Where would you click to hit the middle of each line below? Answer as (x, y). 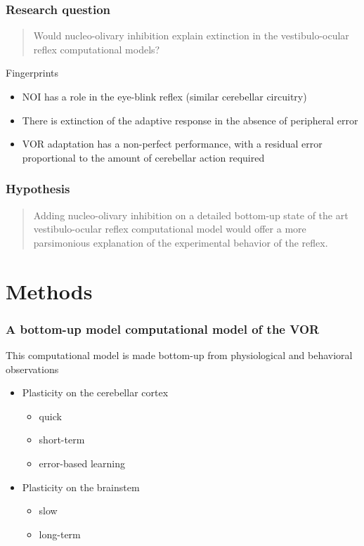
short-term (62, 440)
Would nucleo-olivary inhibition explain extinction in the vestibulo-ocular (191, 35)
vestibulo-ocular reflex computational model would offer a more (170, 229)
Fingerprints (32, 73)
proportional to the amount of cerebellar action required (143, 157)
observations (32, 369)
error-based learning (82, 463)
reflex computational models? (97, 49)
